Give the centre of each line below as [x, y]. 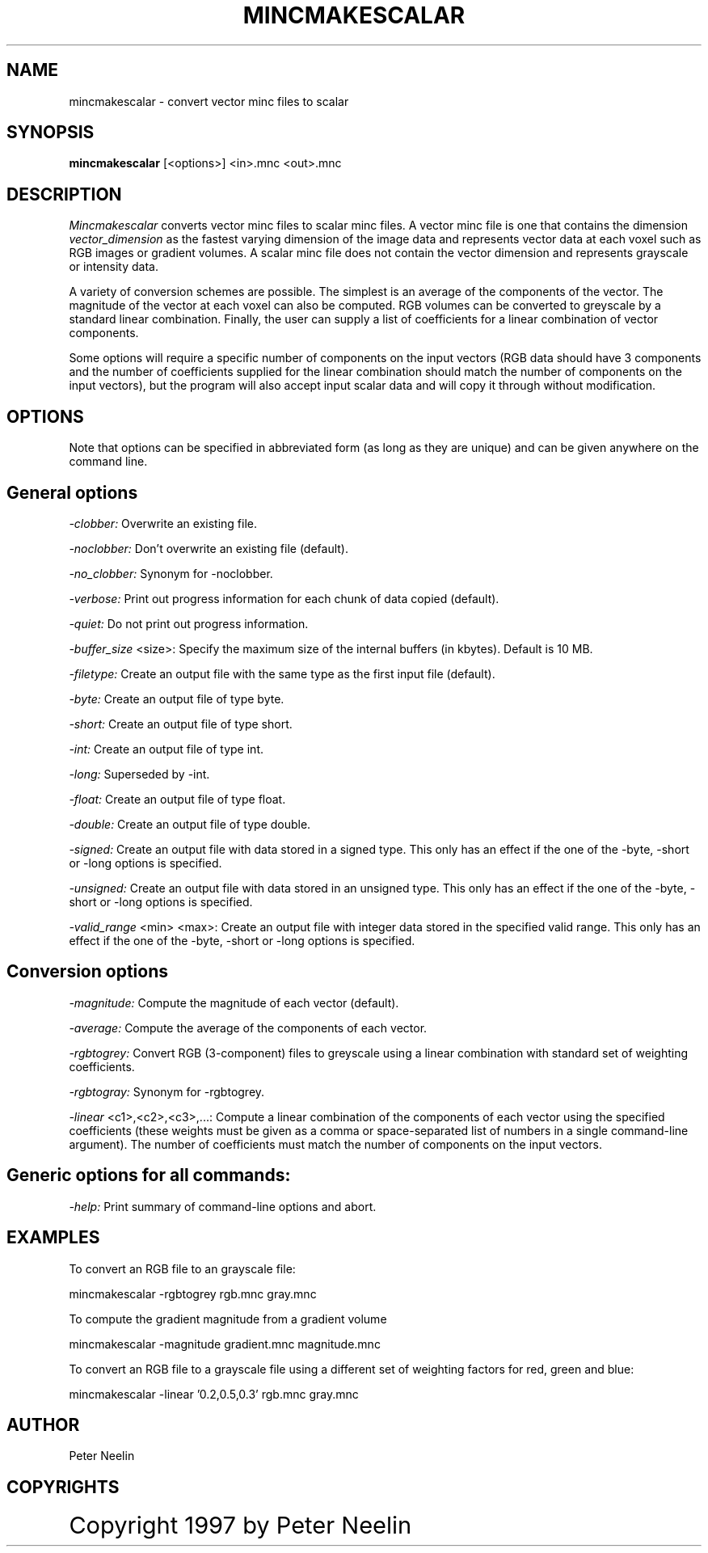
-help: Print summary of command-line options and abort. [223, 1206]
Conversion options [87, 972]
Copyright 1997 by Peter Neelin [240, 1526]
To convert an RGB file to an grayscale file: [182, 1268]
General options [72, 492]
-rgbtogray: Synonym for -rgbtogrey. [167, 1091]
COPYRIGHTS [63, 1487]
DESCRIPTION [64, 194]
